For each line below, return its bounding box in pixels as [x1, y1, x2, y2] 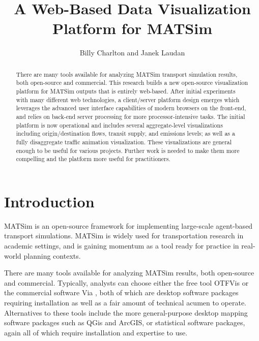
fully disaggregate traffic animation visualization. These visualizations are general [16, 137, 232, 146]
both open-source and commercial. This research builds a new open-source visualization [16, 78, 248, 87]
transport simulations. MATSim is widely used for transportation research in [4, 230, 244, 241]
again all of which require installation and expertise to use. [4, 327, 188, 337]
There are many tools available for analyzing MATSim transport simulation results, [16, 70, 238, 78]
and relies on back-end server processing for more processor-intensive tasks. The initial [16, 112, 245, 120]
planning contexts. [23, 250, 81, 261]
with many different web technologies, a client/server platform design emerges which [16, 95, 240, 104]
